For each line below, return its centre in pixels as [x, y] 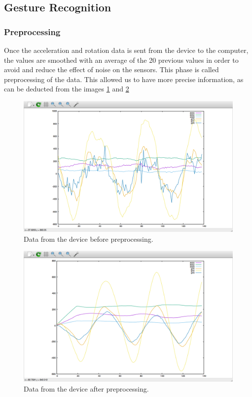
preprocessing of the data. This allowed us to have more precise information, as [124, 79]
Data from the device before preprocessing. [89, 239]
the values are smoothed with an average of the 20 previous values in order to [121, 60]
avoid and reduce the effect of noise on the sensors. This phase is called [111, 69]
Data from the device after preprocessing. [86, 388]
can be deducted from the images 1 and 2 [67, 89]
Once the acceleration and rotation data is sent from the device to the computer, [126, 50]
